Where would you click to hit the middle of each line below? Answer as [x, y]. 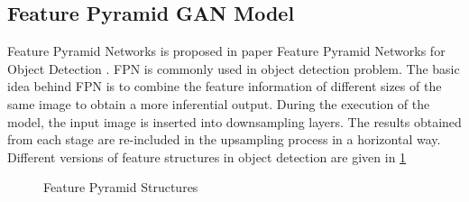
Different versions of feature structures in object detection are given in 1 [207, 156]
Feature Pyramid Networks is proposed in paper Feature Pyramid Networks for [226, 51]
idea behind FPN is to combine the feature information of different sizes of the [225, 86]
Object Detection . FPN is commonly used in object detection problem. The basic [234, 68]
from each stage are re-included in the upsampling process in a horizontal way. [224, 139]
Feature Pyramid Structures [121, 187]
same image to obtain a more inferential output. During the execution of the [219, 103]
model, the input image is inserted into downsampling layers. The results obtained [234, 121]
